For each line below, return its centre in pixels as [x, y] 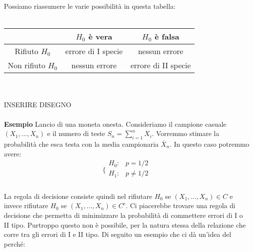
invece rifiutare [26, 205]
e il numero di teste [76, 133]
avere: [13, 153]
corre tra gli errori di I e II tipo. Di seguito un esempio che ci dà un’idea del [118, 234]
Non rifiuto [27, 65]
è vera [100, 37]
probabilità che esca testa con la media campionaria [81, 144]
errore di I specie [94, 51]
